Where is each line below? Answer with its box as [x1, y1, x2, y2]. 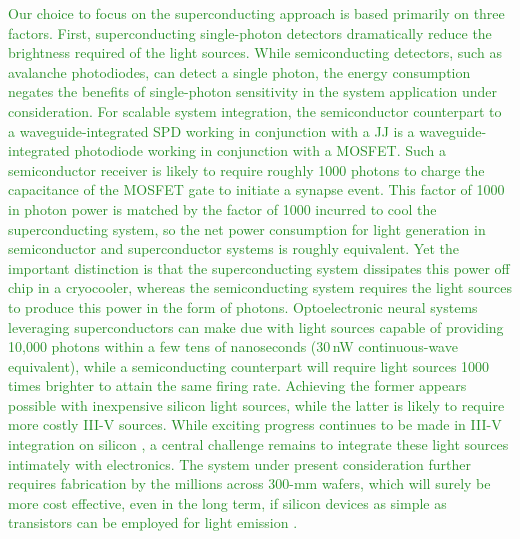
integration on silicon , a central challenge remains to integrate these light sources [8, 434, 509, 455]
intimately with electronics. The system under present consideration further [8, 453, 472, 474]
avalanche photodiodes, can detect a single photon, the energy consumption [8, 61, 471, 82]
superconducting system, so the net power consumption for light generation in [8, 218, 486, 239]
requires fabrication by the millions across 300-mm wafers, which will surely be [8, 473, 491, 494]
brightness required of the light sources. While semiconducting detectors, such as [8, 42, 502, 63]
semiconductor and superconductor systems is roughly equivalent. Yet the [8, 238, 459, 259]
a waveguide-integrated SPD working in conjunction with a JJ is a [8, 120, 415, 141]
